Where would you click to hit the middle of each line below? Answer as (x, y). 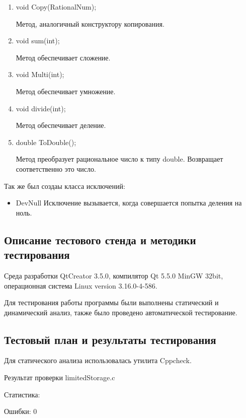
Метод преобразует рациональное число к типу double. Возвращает (119, 159)
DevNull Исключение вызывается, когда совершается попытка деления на (129, 203)
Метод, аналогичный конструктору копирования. (90, 23)
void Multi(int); (40, 74)
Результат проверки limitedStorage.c (60, 377)
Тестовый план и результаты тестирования (110, 339)
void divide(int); (41, 108)
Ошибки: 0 (21, 411)
